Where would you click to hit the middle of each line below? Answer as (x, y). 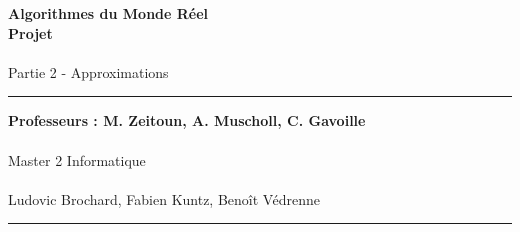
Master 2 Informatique (77, 159)
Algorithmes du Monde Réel (108, 13)
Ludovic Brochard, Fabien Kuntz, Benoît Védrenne (164, 198)
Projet (30, 32)
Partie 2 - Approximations (88, 71)
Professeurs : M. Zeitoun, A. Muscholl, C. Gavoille (187, 120)
